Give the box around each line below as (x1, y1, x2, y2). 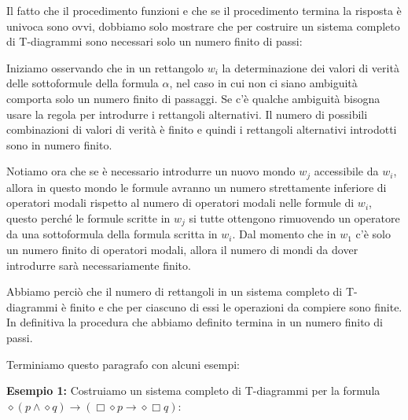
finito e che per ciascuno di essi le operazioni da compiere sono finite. (69, 298, 402, 315)
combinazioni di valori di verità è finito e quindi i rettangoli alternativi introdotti (6, 121, 397, 138)
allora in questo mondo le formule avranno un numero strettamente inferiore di (6, 179, 387, 195)
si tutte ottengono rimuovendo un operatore (189, 209, 400, 226)
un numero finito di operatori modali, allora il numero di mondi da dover (6, 241, 358, 258)
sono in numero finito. (6, 136, 112, 153)
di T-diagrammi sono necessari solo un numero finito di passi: (6, 33, 303, 50)
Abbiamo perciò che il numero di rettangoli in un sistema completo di (6, 283, 343, 300)
